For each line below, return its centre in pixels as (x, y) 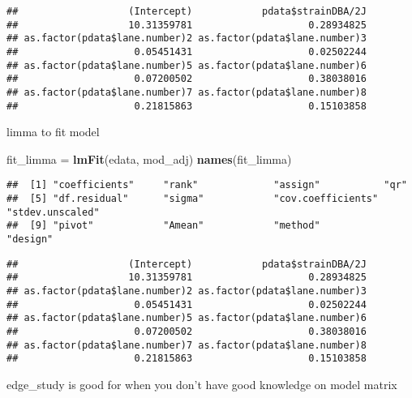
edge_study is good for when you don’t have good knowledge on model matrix (202, 384)
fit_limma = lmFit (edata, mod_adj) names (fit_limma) (149, 158)
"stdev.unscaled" (53, 212)
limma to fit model (53, 132)
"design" (30, 240)
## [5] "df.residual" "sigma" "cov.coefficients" (193, 199)
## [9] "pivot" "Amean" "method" (163, 226)
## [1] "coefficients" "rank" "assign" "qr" (207, 185)
